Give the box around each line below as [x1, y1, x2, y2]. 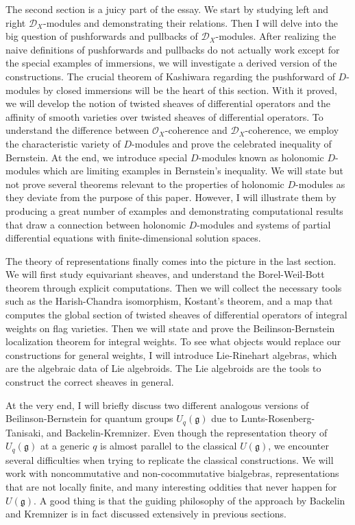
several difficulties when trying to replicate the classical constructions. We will [5, 452, 334, 467]
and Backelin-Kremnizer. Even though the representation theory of [46, 425, 328, 439]
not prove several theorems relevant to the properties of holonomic [5, 176, 284, 191]
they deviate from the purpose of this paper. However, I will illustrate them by [5, 190, 336, 205]
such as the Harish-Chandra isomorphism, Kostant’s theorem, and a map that [5, 294, 333, 308]
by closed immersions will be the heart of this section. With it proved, [42, 82, 337, 97]
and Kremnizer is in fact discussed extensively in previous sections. [5, 506, 286, 521]
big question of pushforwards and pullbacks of [5, 29, 198, 43]
